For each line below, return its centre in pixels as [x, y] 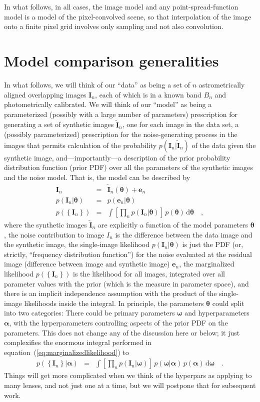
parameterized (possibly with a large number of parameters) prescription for [121, 114]
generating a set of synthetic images [59, 124]
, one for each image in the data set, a [180, 124]
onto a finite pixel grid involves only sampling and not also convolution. [114, 26]
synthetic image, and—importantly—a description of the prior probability [117, 157]
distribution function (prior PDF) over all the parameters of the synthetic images [128, 167]
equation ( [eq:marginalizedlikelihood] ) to [66, 352]
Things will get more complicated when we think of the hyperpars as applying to [128, 375]
